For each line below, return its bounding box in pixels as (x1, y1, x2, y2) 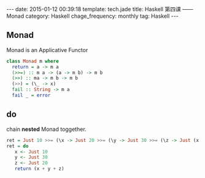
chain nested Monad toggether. (6, 125, 87, 133)
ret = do (6, 143, 29, 149)
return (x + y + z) (14, 166, 64, 172)
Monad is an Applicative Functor (6, 46, 88, 53)
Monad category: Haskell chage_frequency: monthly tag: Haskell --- (6, 12, 179, 20)
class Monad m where (6, 58, 60, 64)
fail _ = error (12, 92, 51, 98)
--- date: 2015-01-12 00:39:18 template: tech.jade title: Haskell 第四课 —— (6, 6, 193, 13)
